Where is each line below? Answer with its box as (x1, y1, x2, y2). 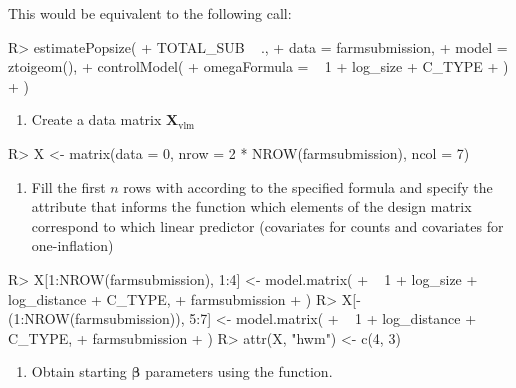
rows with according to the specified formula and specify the (123, 176, 493, 197)
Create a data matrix (31, 109, 162, 130)
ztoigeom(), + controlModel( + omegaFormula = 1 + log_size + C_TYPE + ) (8, 56, 509, 77)
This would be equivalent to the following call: (8, 3, 292, 23)
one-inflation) (31, 235, 114, 256)
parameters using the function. (145, 361, 333, 382)
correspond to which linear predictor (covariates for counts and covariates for (31, 215, 504, 236)
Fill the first (31, 176, 106, 197)
